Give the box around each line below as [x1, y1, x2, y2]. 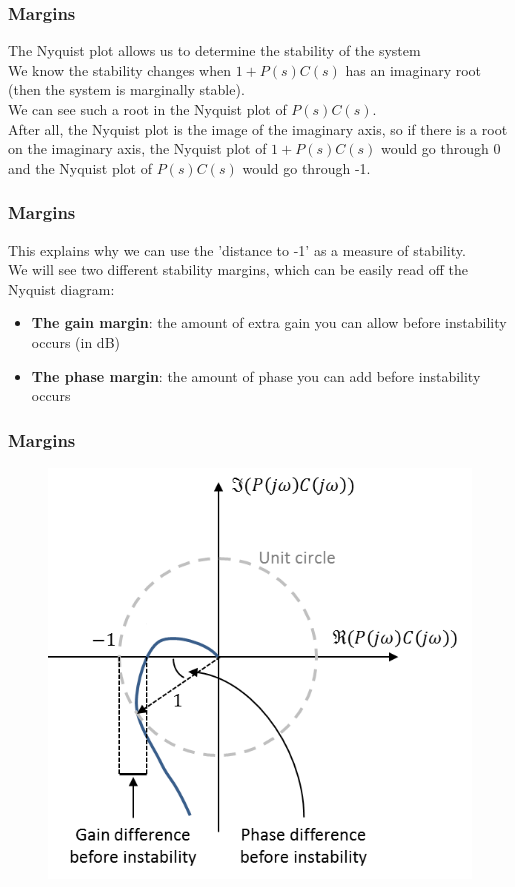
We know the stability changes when [8, 59, 231, 80]
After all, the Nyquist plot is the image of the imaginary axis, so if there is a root [8, 118, 508, 139]
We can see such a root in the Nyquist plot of [8, 99, 287, 119]
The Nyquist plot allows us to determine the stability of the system [8, 40, 421, 61]
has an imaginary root [345, 59, 482, 80]
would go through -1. [242, 157, 371, 178]
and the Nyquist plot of [8, 157, 152, 178]
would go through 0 [381, 138, 501, 159]
